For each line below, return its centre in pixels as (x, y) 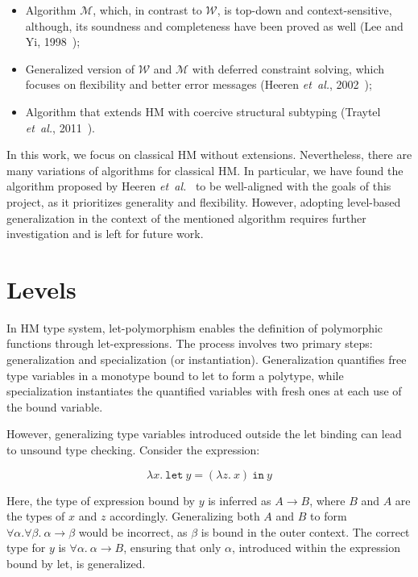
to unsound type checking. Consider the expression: (133, 449)
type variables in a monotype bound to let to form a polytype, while (175, 375)
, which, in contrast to (147, 10)
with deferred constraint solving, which (288, 68)
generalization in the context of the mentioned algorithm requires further (186, 217)
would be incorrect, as (133, 531)
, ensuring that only (172, 548)
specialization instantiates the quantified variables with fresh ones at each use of (204, 391)
